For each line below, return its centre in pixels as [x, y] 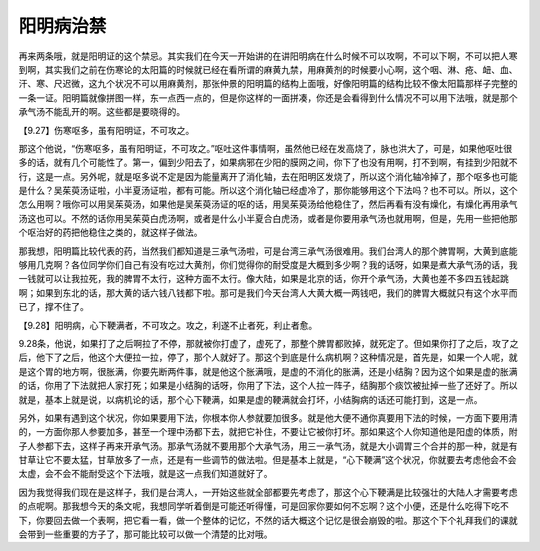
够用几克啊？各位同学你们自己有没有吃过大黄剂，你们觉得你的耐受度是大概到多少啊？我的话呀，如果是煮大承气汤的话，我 [268, 265]
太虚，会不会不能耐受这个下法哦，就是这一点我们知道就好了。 [145, 474]
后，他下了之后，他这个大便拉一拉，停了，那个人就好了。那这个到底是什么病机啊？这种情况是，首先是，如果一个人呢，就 [268, 357]
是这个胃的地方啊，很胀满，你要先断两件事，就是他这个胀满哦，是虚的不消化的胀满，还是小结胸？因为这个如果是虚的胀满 [268, 371]
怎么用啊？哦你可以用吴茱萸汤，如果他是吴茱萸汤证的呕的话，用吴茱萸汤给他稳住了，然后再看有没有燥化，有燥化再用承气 [268, 204]
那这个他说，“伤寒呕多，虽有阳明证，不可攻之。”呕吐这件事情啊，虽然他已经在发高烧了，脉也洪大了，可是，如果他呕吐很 [265, 148]
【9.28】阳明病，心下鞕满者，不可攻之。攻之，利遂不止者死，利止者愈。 [168, 325]
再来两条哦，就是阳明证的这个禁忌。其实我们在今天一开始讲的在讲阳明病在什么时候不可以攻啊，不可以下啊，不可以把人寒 [268, 56]
